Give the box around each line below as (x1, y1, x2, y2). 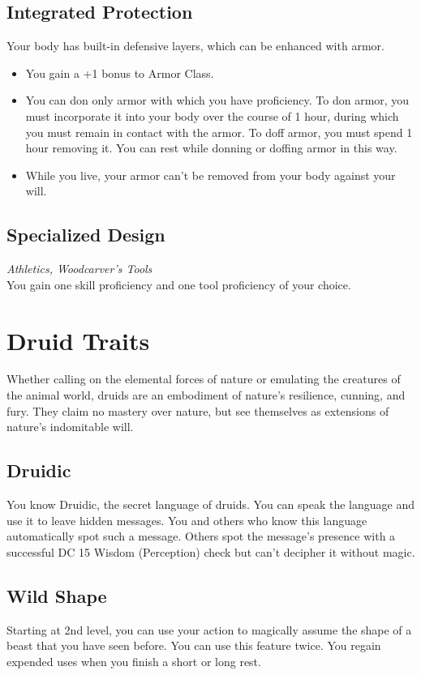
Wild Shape (6, 583, 107, 608)
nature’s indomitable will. (6, 418, 134, 435)
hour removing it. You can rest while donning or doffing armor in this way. (25, 139, 397, 156)
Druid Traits (6, 323, 150, 357)
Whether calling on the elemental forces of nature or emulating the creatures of (6, 370, 401, 387)
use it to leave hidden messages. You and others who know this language (6, 511, 367, 528)
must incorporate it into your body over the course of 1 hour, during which (25, 107, 399, 124)
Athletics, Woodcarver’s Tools (6, 260, 153, 277)
